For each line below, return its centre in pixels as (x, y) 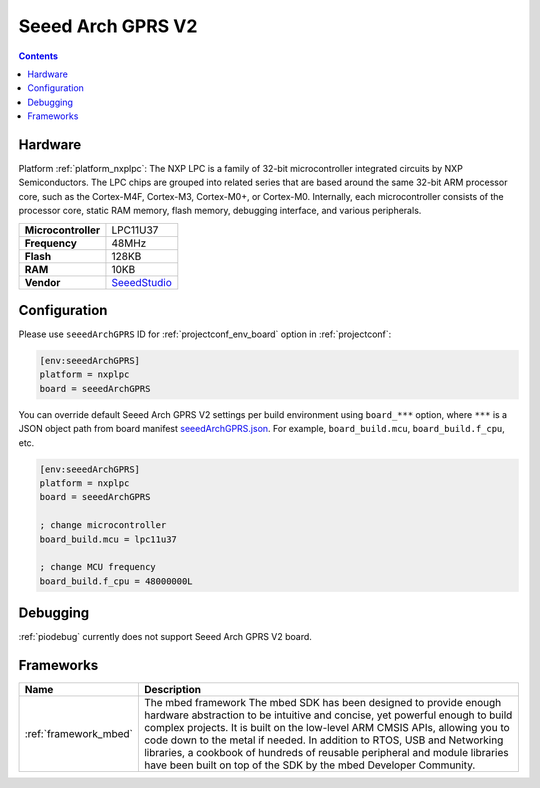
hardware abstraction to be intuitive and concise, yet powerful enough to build (328, 715)
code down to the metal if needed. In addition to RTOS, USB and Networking (323, 740)
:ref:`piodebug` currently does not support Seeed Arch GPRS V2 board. (165, 637)
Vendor (42, 282)
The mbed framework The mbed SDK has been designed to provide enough (322, 703)
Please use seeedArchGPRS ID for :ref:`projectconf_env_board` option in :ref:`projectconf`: (205, 334)
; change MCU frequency (98, 567)
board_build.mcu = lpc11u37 (108, 539)
